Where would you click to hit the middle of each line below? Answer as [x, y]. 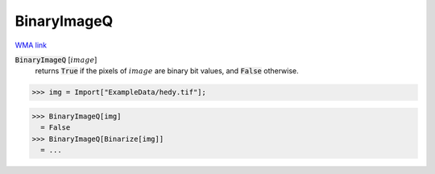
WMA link [31, 45]
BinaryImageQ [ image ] [56, 60]
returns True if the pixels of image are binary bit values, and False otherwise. [167, 71]
